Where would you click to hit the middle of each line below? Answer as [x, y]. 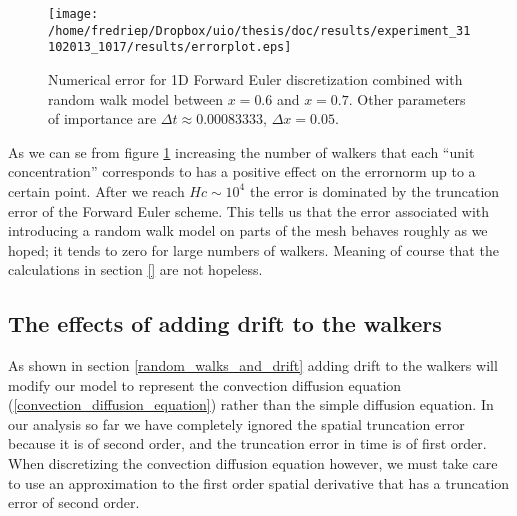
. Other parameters [407, 98]
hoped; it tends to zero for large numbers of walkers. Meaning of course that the [253, 249]
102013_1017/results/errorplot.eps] [170, 47]
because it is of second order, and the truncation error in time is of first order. [247, 443]
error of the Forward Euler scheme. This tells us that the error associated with [249, 210]
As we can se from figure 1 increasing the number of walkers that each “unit [241, 151]
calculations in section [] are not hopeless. [135, 269]
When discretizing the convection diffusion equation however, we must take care [253, 463]
